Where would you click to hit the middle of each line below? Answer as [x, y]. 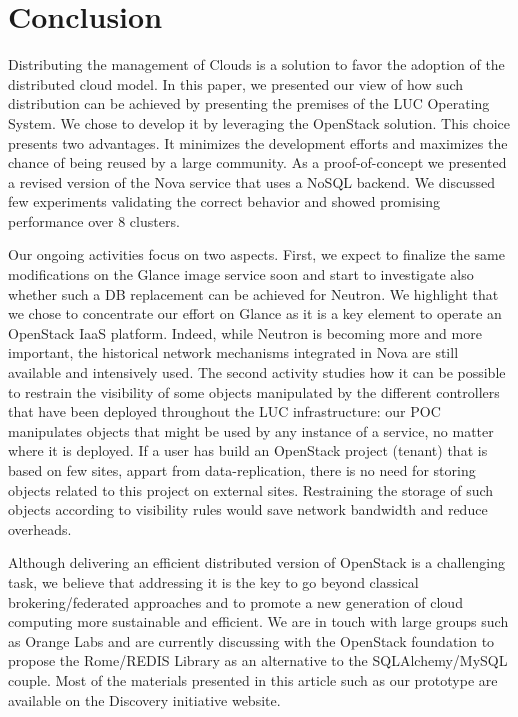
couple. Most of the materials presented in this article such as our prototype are [253, 679]
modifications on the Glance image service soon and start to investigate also [241, 274]
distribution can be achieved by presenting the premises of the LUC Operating [249, 103]
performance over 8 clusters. [94, 220]
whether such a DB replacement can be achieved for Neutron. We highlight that [253, 293]
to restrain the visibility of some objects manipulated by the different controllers [254, 391]
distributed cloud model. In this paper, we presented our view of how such [236, 83]
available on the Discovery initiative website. [144, 699]
